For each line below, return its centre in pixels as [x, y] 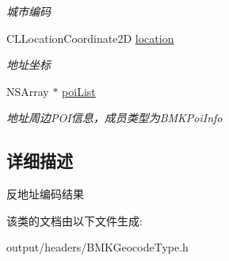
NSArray [28, 91]
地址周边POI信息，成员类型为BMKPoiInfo [114, 118]
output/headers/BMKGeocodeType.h [97, 247]
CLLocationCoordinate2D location [90, 38]
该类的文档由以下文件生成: [74, 220]
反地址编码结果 [45, 194]
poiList [79, 91]
